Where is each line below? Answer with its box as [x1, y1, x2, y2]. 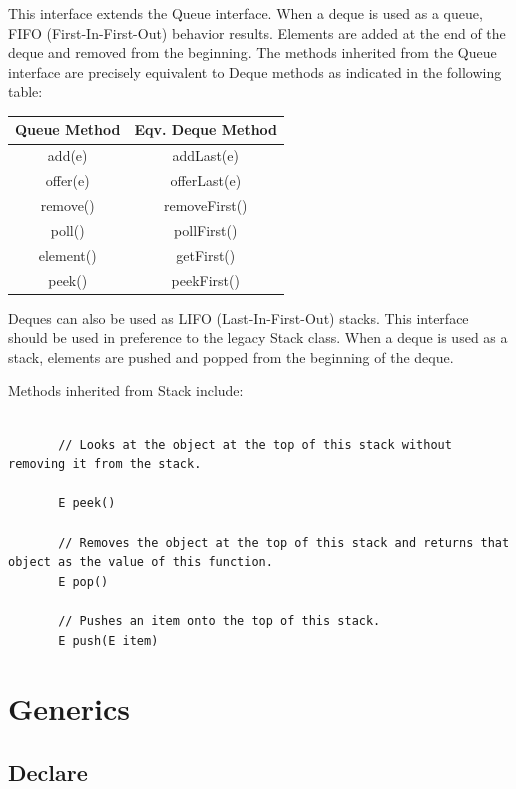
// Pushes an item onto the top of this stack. [58, 613, 381, 628]
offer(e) [45, 170, 90, 191]
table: [8, 81, 43, 102]
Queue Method [15, 119, 121, 140]
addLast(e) [172, 145, 239, 166]
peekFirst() [171, 269, 240, 290]
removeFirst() [163, 195, 248, 215]
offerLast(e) [170, 170, 242, 191]
